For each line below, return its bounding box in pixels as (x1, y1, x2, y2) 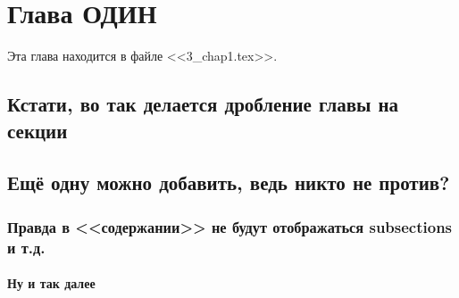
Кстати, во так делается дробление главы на (7, 90, 399, 118)
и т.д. (7, 236, 46, 258)
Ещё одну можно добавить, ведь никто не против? (7, 169, 450, 196)
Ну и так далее (7, 274, 96, 293)
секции (7, 116, 68, 144)
